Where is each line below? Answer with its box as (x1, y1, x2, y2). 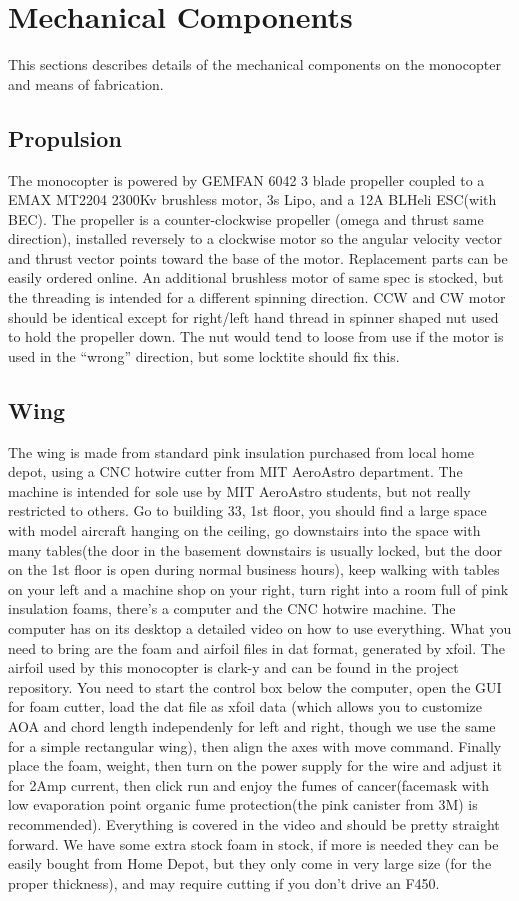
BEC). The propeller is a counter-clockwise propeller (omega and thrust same (8, 208, 484, 229)
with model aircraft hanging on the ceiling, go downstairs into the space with (8, 520, 481, 541)
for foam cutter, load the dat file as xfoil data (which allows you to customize (8, 696, 482, 717)
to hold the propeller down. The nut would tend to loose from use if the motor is (8, 326, 504, 347)
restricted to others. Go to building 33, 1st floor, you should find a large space (8, 500, 487, 521)
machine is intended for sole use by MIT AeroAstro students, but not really (8, 480, 471, 501)
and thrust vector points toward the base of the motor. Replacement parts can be (8, 247, 508, 268)
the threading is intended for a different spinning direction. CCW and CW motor (8, 287, 506, 308)
